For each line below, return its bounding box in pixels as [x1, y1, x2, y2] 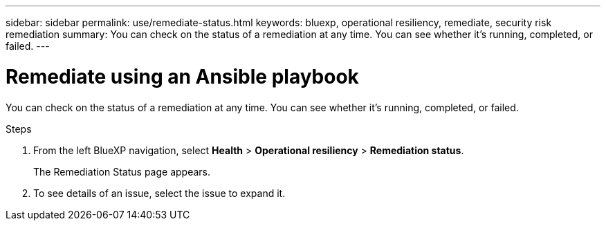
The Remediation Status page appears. [33, 165, 210, 178]
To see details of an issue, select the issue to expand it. [33, 187, 286, 199]
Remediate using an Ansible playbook [6, 64, 359, 88]
